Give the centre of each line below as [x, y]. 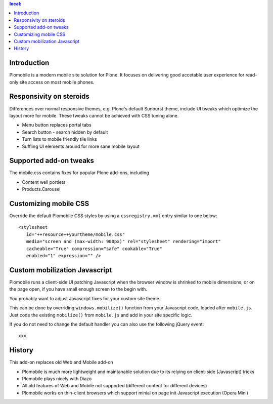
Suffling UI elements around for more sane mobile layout [81, 146]
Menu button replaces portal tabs [57, 125]
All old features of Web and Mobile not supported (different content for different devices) [115, 386]
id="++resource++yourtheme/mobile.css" [76, 234]
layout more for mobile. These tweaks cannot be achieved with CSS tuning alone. [94, 115]
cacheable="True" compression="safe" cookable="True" [94, 249]
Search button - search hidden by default [65, 132]
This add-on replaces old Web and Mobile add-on [61, 362]
